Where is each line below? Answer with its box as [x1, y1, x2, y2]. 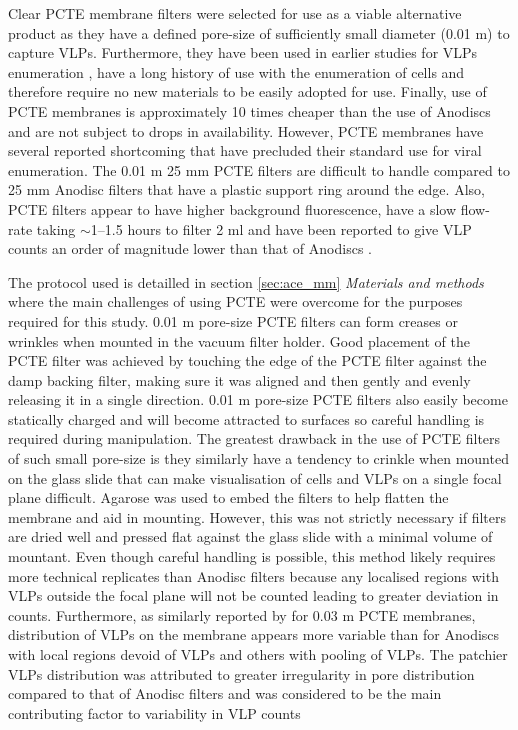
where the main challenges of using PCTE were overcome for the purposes [8, 291, 463, 312]
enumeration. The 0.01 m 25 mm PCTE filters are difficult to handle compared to [8, 159, 510, 180]
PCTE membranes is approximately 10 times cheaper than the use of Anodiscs [8, 100, 491, 121]
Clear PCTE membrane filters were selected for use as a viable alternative [8, 3, 462, 23]
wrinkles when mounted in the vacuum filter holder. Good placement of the [8, 330, 470, 351]
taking [36, 218, 76, 239]
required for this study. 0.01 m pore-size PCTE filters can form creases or [8, 310, 458, 331]
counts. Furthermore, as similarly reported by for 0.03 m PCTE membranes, [8, 604, 476, 625]
